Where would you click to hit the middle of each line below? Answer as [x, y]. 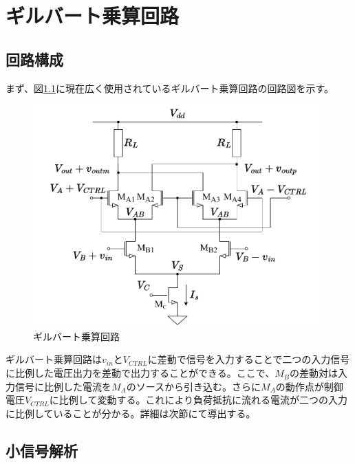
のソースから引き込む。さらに [194, 386]
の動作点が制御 [309, 386]
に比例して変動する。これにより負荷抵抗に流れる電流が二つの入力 [198, 400]
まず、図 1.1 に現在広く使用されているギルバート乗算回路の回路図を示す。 [170, 88]
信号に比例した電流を [63, 386]
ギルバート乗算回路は [54, 359]
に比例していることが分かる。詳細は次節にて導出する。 [131, 413]
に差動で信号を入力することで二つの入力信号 [249, 359]
